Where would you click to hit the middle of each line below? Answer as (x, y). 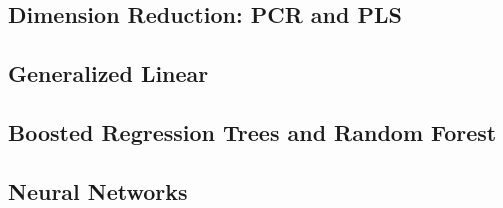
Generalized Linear (108, 73)
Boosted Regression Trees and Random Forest (252, 131)
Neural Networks (98, 190)
